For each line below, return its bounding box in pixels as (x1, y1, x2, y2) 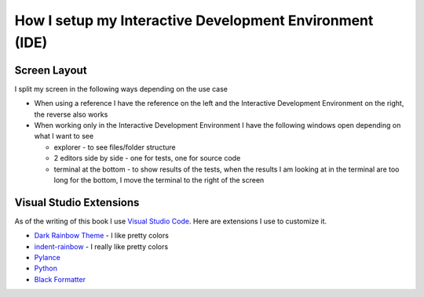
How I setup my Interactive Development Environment (14, 12, 374, 29)
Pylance (34, 253, 60, 263)
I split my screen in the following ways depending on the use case (14, 84, 228, 93)
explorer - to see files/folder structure (53, 142, 176, 152)
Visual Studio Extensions (14, 196, 140, 209)
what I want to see (34, 132, 94, 141)
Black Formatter (34, 274, 86, 284)
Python (34, 263, 58, 273)
